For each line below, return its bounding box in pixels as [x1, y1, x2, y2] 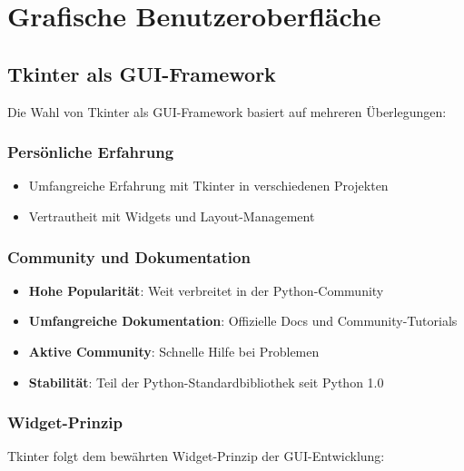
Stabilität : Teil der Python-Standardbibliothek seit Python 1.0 [28, 372, 384, 391]
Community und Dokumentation [7, 245, 251, 268]
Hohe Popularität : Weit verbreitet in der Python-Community [28, 280, 384, 299]
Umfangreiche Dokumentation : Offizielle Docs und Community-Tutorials [28, 311, 458, 330]
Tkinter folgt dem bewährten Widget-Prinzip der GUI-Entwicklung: [7, 446, 385, 466]
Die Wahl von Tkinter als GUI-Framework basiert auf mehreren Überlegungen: [7, 102, 447, 121]
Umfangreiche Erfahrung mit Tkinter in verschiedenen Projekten [28, 176, 389, 195]
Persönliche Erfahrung [7, 141, 174, 163]
